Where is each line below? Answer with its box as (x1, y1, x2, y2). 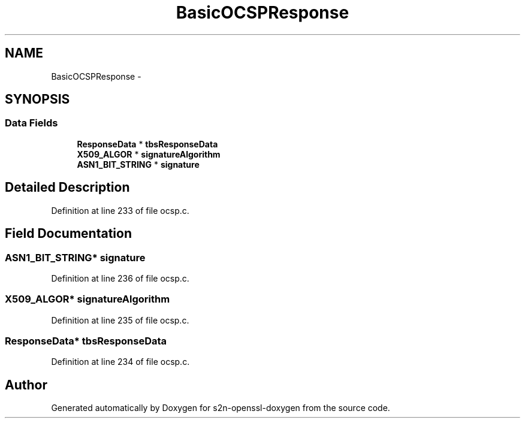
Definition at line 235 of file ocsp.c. (51, 315, 189, 325)
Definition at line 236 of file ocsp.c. (51, 273, 189, 283)
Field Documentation (5, 226, 132, 241)
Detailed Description (5, 180, 130, 195)
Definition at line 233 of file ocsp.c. (51, 205, 189, 216)
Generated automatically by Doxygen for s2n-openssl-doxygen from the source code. (51, 403, 390, 413)
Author (5, 377, 47, 392)
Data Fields (5, 117, 58, 129)
